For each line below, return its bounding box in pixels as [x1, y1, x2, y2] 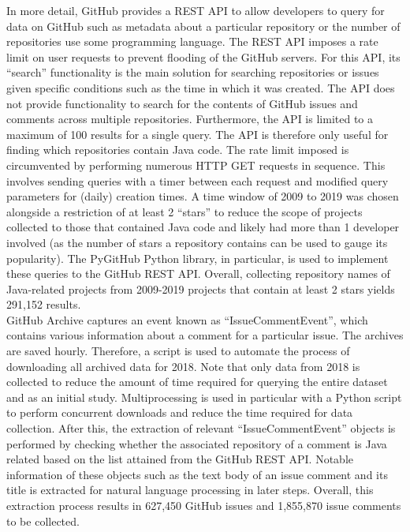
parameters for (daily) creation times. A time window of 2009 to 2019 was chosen [6, 188, 399, 204]
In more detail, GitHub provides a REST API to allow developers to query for [6, 2, 385, 18]
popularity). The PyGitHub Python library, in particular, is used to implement [6, 249, 389, 266]
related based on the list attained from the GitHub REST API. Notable [6, 451, 353, 467]
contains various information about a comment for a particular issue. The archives [6, 327, 404, 343]
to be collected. [6, 512, 80, 529]
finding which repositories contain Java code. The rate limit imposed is [6, 141, 349, 158]
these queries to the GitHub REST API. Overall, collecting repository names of [6, 265, 390, 282]
